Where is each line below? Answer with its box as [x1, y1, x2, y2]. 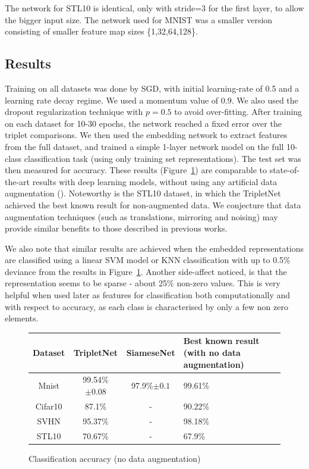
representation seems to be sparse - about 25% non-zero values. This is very [5, 277, 280, 289]
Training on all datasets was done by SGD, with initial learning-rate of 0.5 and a [5, 82, 299, 94]
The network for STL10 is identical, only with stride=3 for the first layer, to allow [5, 2, 304, 14]
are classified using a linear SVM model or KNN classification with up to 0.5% [5, 254, 291, 266]
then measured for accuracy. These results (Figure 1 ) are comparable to [5, 164, 267, 176]
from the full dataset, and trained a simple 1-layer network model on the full [5, 140, 284, 152]
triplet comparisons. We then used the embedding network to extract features [5, 129, 288, 141]
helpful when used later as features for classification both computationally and [5, 289, 291, 301]
